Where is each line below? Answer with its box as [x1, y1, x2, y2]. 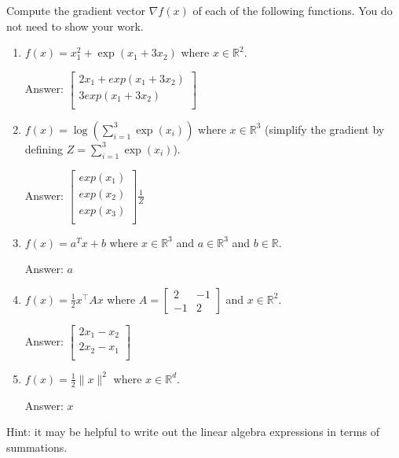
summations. [6, 439, 68, 455]
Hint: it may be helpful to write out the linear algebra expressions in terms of [6, 423, 379, 440]
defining [24, 140, 64, 157]
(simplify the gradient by [264, 120, 385, 137]
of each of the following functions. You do [192, 2, 393, 18]
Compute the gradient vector [6, 2, 146, 18]
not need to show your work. [6, 17, 144, 34]
